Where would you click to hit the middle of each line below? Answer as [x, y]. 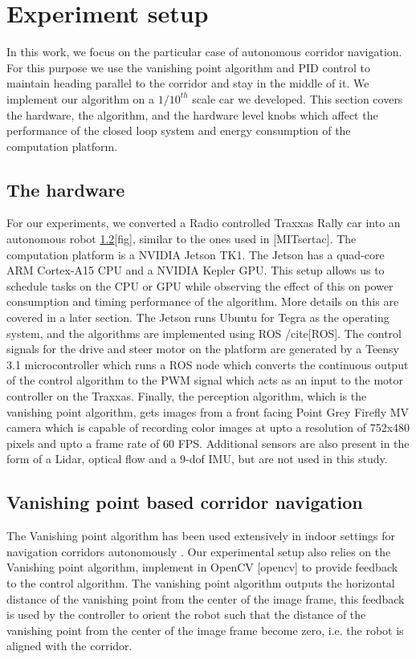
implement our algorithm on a [81, 98]
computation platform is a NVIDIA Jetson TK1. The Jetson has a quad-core [196, 254]
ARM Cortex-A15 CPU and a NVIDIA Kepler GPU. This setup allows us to [196, 270]
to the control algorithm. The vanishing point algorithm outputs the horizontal [201, 582]
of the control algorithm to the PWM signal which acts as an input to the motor [205, 380]
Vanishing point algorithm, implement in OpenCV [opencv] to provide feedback [202, 567]
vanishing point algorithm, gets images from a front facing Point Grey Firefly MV [208, 411]
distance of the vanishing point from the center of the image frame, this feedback [206, 598]
